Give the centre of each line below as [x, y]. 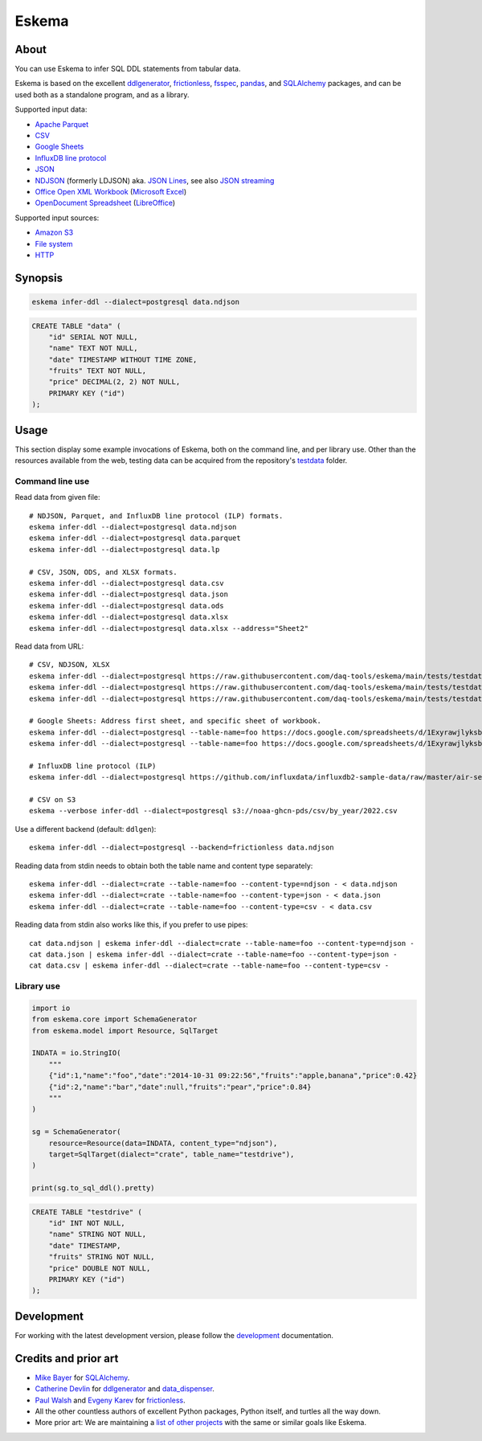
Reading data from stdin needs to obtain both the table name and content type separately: [164, 866]
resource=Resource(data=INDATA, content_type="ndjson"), [163, 1143]
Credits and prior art [67, 1358]
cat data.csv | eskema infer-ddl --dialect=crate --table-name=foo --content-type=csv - [209, 966]
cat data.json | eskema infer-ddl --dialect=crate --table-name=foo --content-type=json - [213, 954]
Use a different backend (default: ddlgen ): [86, 829]
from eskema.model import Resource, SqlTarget [125, 1030]
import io [51, 1008]
